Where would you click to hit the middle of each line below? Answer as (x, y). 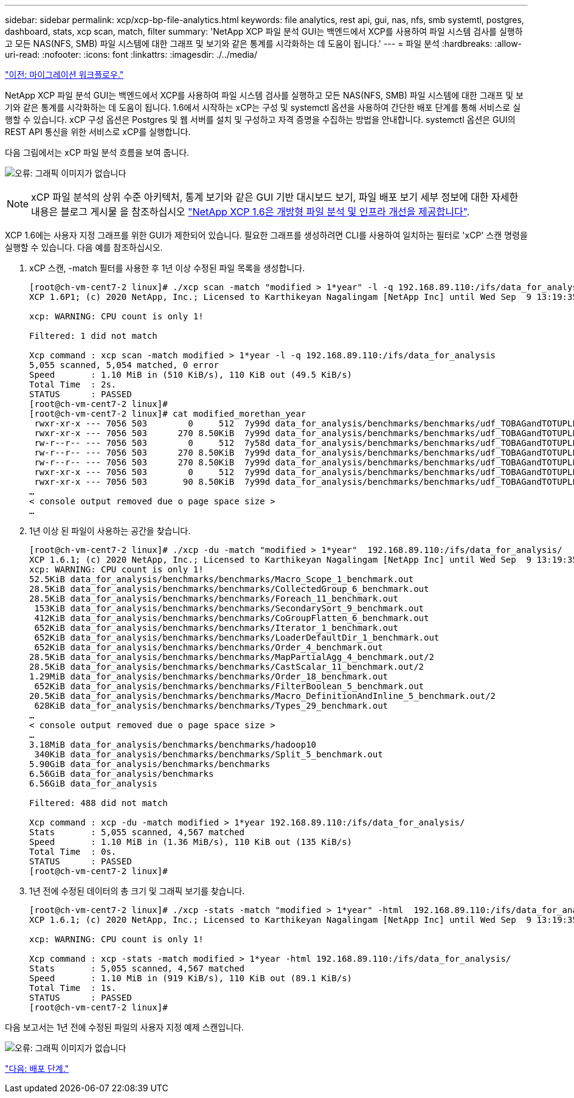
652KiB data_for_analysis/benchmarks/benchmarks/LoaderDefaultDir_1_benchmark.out (237, 638)
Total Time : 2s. (73, 384)
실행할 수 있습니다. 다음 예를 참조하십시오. (84, 247)
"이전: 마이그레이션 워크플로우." (64, 75)
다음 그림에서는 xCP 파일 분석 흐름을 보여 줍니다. (97, 152)
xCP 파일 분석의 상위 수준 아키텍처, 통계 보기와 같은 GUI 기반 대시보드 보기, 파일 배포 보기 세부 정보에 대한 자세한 (275, 197)
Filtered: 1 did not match (93, 336)
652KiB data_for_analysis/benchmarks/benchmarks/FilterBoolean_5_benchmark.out (229, 686)
